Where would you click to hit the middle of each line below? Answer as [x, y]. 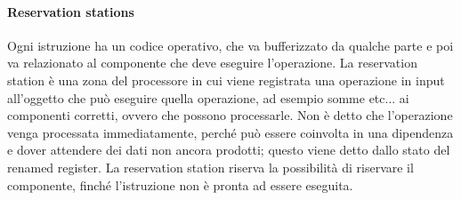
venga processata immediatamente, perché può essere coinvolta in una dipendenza [230, 132]
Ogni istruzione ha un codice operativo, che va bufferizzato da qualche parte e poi [230, 45]
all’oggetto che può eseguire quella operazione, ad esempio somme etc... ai [208, 97]
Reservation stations [71, 11]
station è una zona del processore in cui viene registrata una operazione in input [226, 80]
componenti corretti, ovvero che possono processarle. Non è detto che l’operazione [230, 115]
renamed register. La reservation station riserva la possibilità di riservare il [210, 167]
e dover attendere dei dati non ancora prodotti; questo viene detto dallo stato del [229, 150]
